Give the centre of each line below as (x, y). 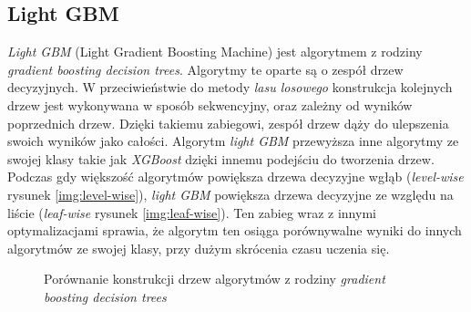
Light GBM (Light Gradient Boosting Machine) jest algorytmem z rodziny (215, 52)
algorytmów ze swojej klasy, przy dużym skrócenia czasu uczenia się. (199, 248)
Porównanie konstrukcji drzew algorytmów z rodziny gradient (215, 279)
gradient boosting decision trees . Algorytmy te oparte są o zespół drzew (205, 69)
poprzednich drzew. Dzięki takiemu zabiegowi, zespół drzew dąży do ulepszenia (228, 123)
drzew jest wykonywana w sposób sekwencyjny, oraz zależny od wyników (210, 104)
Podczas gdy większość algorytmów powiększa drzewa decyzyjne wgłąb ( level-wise (235, 177)
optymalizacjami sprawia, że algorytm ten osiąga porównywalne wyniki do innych (235, 230)
